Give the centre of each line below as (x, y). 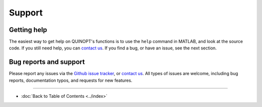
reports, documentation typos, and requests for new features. (71, 80)
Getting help (28, 30)
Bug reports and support (47, 62)
